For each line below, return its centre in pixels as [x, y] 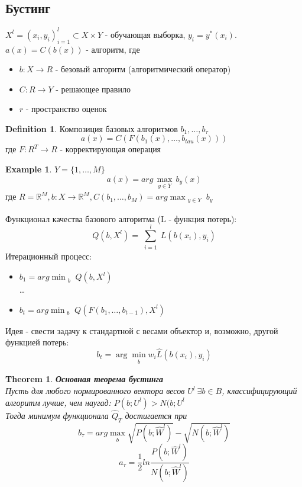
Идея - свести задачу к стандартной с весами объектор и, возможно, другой [142, 330]
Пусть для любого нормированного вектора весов [95, 391]
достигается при [156, 415]
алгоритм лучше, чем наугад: [58, 402]
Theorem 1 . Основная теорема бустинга [84, 379]
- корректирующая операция [111, 149]
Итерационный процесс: [49, 256]
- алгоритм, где [113, 49]
